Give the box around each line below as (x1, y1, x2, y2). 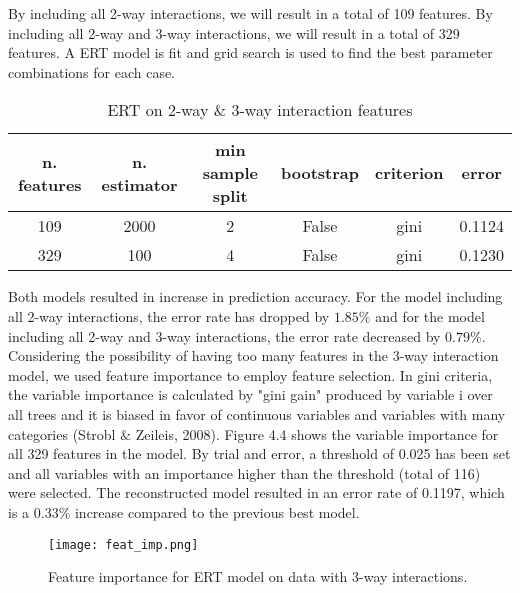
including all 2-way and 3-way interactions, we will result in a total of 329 (8, 22, 460, 43)
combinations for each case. (8, 61, 176, 82)
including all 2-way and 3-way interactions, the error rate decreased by (8, 325, 441, 346)
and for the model (375, 305, 485, 326)
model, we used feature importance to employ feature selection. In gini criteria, (8, 364, 493, 385)
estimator (101, 172, 178, 196)
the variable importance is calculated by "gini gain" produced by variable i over (8, 384, 493, 405)
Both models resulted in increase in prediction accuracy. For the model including (8, 286, 503, 307)
